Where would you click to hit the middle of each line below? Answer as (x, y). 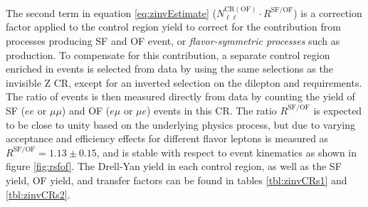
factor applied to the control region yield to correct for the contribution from (173, 27)
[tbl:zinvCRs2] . (38, 194)
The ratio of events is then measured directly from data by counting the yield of (180, 96)
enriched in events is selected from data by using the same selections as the (169, 69)
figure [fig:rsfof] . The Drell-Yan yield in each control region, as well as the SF (174, 166)
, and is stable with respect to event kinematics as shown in (227, 152)
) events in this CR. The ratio (212, 110)
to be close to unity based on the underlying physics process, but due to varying (180, 124)
